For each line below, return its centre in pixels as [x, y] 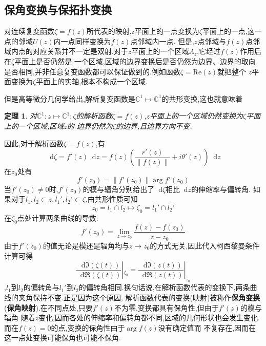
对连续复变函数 [29, 31]
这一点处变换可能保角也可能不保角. [63, 338]
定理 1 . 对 [21, 116]
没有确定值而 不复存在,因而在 [207, 327]
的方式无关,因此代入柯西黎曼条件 [205, 246]
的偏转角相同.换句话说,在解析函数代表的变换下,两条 [164, 287]
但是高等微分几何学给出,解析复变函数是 [70, 98]
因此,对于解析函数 [34, 143]
